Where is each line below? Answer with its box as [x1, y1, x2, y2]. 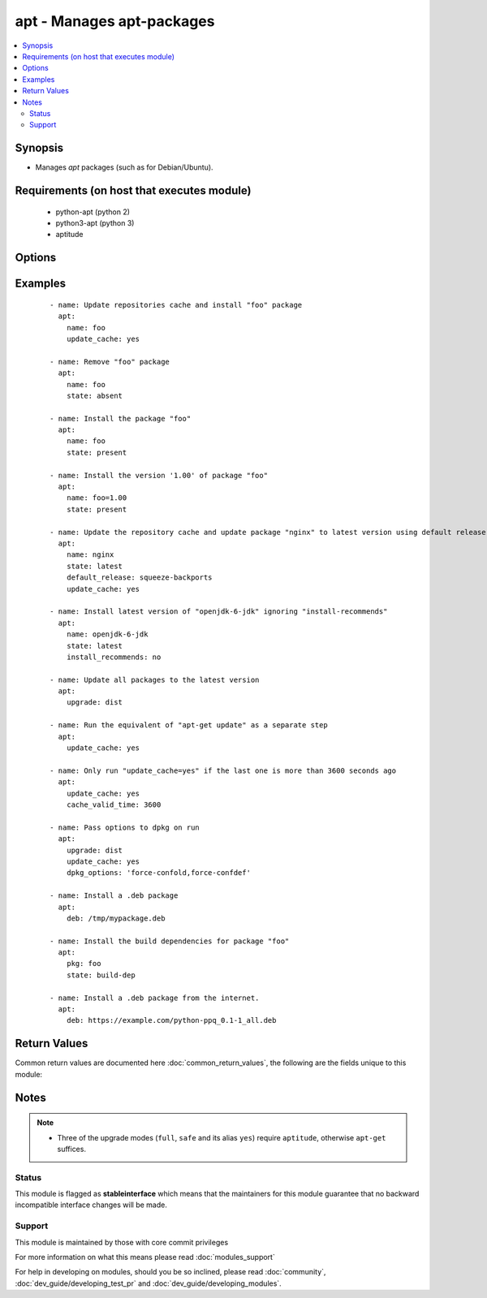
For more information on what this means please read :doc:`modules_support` [15, 1252, 275, 1261]
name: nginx [66, 550, 114, 559]
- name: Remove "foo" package [50, 357, 170, 366]
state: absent [66, 390, 123, 400]
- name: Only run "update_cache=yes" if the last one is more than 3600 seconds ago [50, 765, 397, 775]
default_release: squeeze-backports [66, 573, 213, 582]
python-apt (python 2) [55, 207, 130, 217]
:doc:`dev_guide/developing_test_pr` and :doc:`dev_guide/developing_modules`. [15, 1279, 282, 1288]
